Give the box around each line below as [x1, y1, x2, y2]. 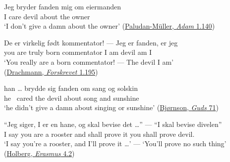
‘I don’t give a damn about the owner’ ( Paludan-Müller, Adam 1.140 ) [4, 21, 215, 31]
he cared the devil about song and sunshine [4, 92, 139, 103]
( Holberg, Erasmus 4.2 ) [4, 148, 75, 158]
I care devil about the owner [4, 11, 90, 21]
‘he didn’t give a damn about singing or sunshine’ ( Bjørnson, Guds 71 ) [4, 102, 219, 113]
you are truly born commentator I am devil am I [4, 47, 152, 57]
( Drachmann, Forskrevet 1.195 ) [4, 66, 98, 77]
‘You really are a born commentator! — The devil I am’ [4, 56, 173, 67]
